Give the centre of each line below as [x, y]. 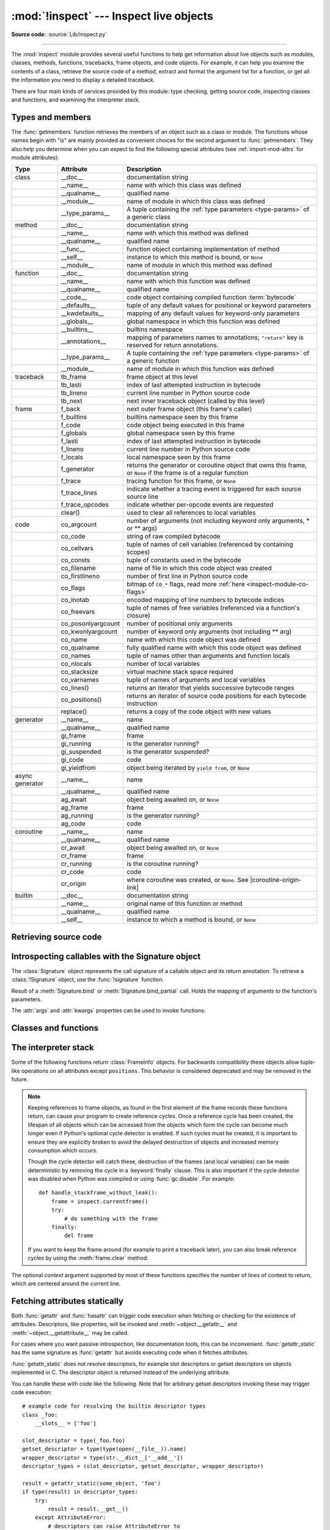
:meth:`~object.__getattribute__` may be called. [70, 1333]
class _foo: [40, 1415]
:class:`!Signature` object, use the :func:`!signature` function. [88, 980]
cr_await [73, 848]
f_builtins [74, 417]
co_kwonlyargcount [89, 632]
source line [142, 497]
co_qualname [80, 647]
